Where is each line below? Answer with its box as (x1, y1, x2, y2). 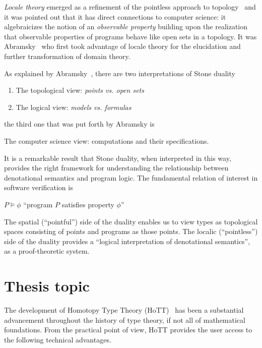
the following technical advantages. (4, 334, 111, 344)
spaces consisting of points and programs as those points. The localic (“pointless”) (4, 226, 258, 237)
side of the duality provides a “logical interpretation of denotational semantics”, (4, 236, 250, 246)
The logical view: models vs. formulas (16, 101, 132, 112)
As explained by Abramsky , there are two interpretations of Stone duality (4, 68, 235, 78)
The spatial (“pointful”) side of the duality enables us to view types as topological (4, 216, 258, 226)
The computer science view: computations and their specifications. (4, 135, 209, 146)
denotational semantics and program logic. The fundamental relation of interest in (4, 172, 258, 183)
